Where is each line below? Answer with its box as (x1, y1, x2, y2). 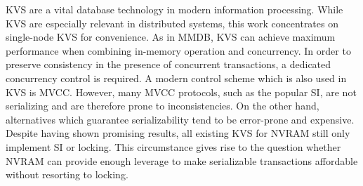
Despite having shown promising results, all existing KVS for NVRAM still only (6, 126, 350, 140)
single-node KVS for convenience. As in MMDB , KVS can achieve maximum (6, 29, 336, 44)
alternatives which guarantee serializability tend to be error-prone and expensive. (6, 112, 355, 126)
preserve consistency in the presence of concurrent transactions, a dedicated (6, 57, 331, 72)
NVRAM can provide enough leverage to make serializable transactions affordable (6, 153, 358, 168)
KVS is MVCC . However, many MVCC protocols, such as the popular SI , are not (6, 84, 357, 99)
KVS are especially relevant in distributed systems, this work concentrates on (6, 15, 338, 30)
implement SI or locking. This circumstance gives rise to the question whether (6, 139, 341, 154)
